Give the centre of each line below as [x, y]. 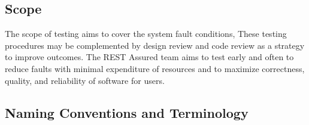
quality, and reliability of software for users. [85, 80]
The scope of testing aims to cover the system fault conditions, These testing [146, 34]
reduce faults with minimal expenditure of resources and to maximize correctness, [155, 68]
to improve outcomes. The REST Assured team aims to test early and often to [149, 57]
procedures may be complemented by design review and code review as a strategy [155, 45]
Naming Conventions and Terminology [127, 112]
